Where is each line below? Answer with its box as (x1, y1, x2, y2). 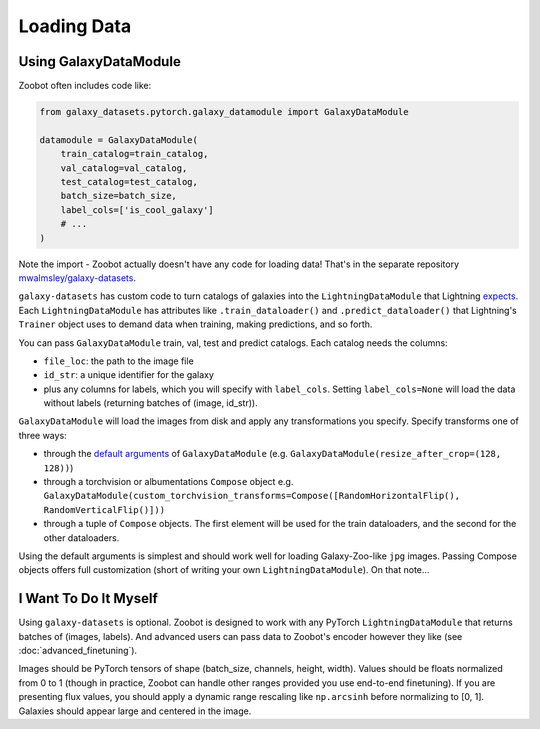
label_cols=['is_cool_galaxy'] (60, 204, 214, 215)
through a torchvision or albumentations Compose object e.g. (43, 476, 294, 488)
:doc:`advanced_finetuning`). (18, 645, 138, 657)
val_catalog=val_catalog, (60, 162, 188, 174)
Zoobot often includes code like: (18, 80, 152, 92)
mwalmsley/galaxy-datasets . (18, 271, 137, 284)
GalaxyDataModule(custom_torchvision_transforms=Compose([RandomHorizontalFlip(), (43, 490, 460, 502)
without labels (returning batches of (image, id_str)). (43, 397, 259, 409)
